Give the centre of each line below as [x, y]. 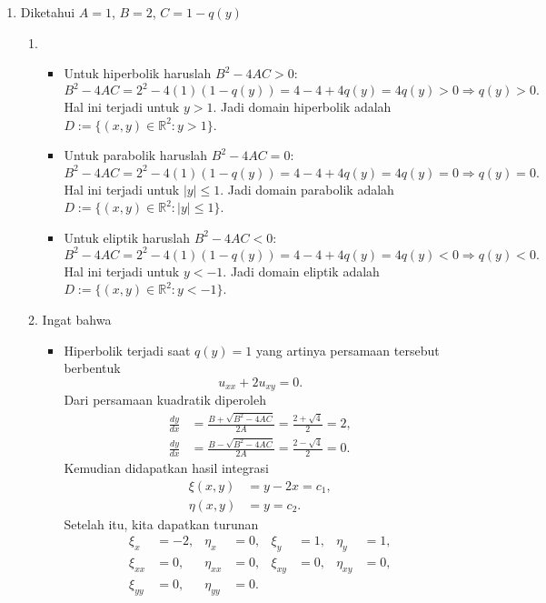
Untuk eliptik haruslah [127, 237]
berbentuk [92, 368]
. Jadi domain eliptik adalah [301, 271]
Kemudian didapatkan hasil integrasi [166, 468]
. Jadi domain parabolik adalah [307, 189]
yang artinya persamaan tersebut [347, 350]
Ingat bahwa [77, 320]
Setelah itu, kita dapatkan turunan [161, 523]
